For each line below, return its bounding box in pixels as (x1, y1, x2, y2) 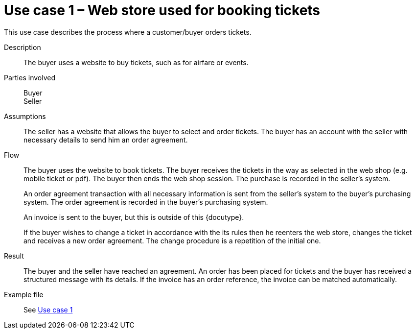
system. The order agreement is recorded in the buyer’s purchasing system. (23, 197, 268, 206)
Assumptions (4, 112, 46, 120)
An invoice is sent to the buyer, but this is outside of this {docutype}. (23, 213, 244, 221)
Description (4, 43, 41, 51)
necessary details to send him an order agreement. (23, 135, 188, 144)
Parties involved (4, 73, 55, 82)
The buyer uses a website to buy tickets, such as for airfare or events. (23, 58, 249, 67)
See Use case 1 (23, 305, 73, 314)
